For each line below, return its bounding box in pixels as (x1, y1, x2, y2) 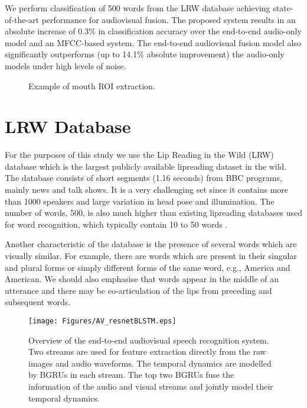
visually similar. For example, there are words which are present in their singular (5, 250, 297, 262)
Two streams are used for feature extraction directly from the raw (28, 345, 266, 358)
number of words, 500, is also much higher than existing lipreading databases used (5, 206, 302, 219)
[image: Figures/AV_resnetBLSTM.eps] (28, 317, 177, 325)
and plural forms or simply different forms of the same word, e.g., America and (5, 261, 290, 273)
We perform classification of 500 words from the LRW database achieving (5, 2, 270, 14)
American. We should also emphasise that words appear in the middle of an (5, 273, 279, 285)
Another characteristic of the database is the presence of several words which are (5, 238, 297, 250)
